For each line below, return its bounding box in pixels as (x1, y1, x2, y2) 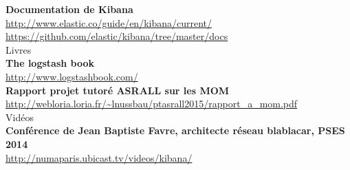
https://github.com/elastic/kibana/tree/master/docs (6, 29, 228, 43)
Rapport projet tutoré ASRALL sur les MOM (6, 83, 230, 97)
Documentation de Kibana (6, 2, 133, 16)
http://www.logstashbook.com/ (6, 69, 138, 83)
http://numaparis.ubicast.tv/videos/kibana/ (6, 150, 193, 164)
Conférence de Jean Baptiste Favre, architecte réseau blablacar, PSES (6, 123, 345, 138)
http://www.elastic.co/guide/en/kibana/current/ (6, 15, 212, 30)
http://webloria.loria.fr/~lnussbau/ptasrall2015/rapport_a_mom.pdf (6, 96, 298, 111)
